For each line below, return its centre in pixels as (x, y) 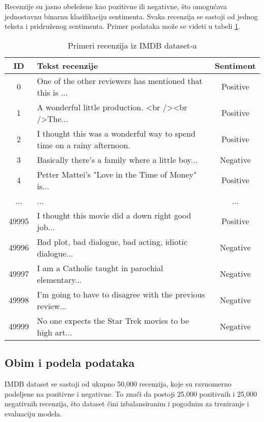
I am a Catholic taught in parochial (100, 268)
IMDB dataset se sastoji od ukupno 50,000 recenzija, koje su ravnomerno (118, 383)
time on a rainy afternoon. (84, 145)
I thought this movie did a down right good (114, 215)
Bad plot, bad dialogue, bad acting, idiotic (112, 241)
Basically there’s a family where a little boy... (117, 159)
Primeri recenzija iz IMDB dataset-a (132, 45)
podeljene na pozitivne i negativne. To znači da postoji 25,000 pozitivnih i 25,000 (131, 393)
